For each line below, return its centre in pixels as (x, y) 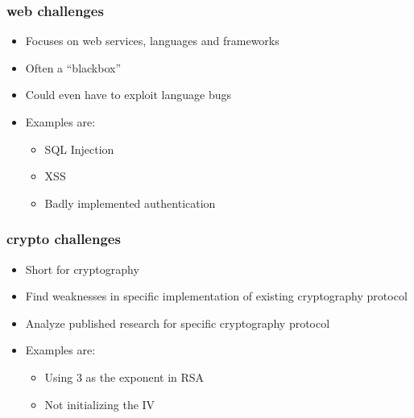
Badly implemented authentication (130, 203)
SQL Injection (79, 149)
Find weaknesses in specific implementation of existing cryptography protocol (216, 296)
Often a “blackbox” (73, 67)
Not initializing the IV (100, 404)
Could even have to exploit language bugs (128, 95)
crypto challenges (64, 239)
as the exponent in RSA (145, 377)
